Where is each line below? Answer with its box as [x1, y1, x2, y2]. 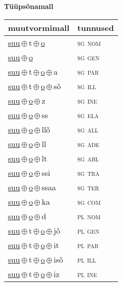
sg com [77, 195, 101, 207]
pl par [77, 239, 99, 251]
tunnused [77, 21, 114, 33]
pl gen [77, 224, 100, 236]
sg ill [77, 80, 97, 92]
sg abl [77, 152, 99, 164]
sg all [77, 123, 99, 135]
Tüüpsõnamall [4, 1, 54, 11]
